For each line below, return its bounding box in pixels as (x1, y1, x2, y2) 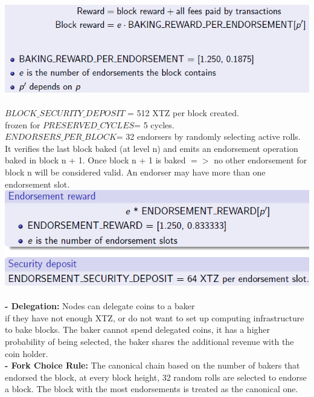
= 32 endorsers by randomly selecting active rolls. (116, 130, 301, 143)
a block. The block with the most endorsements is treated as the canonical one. (5, 382, 298, 395)
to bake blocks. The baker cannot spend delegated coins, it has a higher (5, 323, 271, 336)
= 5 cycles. (134, 118, 175, 131)
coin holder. (5, 347, 48, 359)
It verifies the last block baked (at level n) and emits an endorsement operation (5, 142, 298, 154)
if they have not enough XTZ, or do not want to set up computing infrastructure (5, 311, 304, 324)
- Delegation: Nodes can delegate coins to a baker (5, 300, 195, 312)
